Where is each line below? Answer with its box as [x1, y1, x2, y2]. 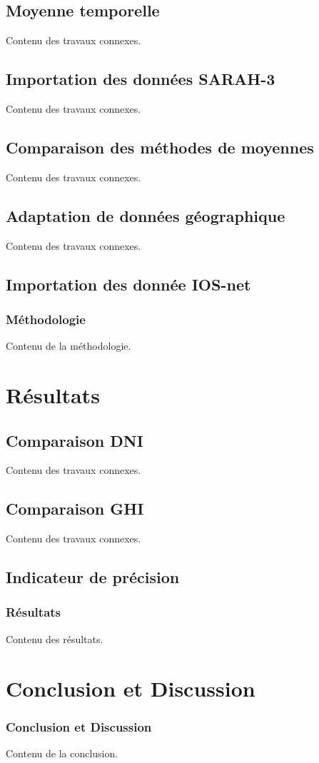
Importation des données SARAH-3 [6, 68, 275, 90]
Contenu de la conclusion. [6, 745, 118, 760]
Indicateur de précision [6, 566, 180, 588]
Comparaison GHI [6, 497, 144, 520]
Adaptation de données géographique [6, 204, 285, 226]
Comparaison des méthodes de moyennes [6, 136, 314, 158]
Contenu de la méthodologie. [6, 338, 131, 353]
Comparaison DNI [6, 429, 143, 451]
